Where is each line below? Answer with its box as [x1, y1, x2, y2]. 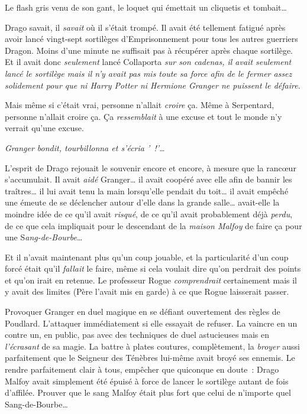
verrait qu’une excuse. [5, 122, 84, 134]
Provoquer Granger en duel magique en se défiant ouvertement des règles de [5, 305, 280, 318]
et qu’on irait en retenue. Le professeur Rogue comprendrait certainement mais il [5, 273, 298, 286]
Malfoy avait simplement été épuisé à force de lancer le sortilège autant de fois [5, 374, 289, 387]
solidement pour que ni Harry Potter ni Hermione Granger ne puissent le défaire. [5, 79, 300, 91]
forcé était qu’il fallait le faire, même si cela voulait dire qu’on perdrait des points [5, 262, 301, 275]
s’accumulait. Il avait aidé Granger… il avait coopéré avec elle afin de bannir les [5, 173, 292, 185]
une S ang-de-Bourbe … [5, 231, 83, 243]
